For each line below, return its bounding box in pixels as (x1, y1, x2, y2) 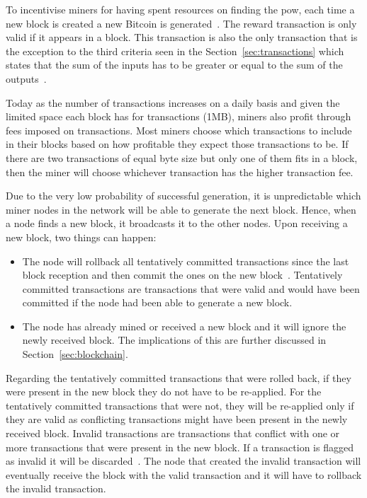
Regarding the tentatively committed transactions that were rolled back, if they (6, 370, 351, 385)
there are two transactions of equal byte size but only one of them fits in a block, (6, 150, 358, 165)
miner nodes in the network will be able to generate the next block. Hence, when (6, 202, 356, 216)
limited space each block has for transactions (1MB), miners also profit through (6, 109, 351, 124)
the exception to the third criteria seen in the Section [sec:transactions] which (6, 43, 344, 58)
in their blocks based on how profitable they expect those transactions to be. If (6, 137, 349, 151)
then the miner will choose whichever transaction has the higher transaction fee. (6, 164, 354, 179)
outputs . (6, 71, 47, 86)
